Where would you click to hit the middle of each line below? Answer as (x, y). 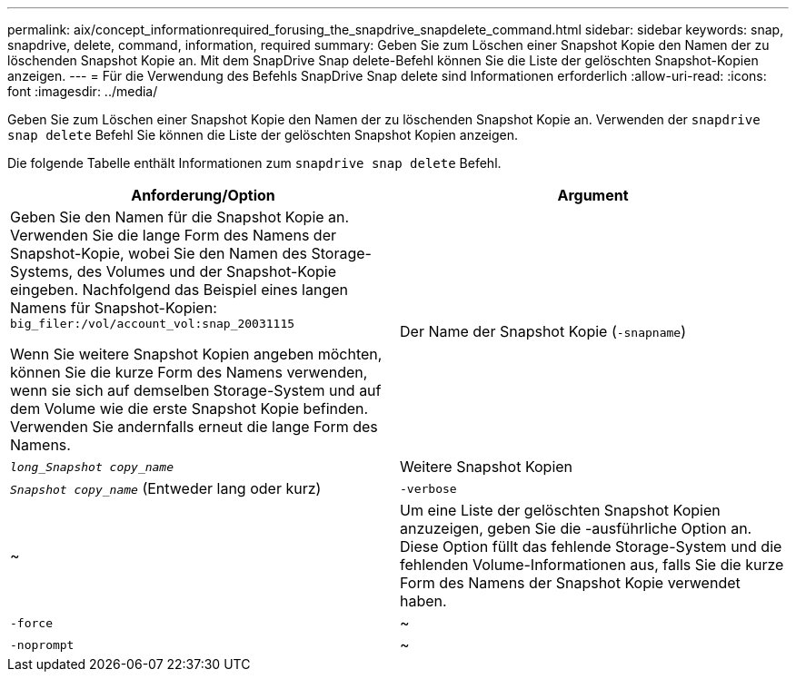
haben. (423, 601)
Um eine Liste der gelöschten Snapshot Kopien (560, 510)
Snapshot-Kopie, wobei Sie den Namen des (159, 253)
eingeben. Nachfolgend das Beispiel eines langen (179, 290)
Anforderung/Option (203, 195)
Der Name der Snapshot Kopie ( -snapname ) (543, 331)
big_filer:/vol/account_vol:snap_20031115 (153, 324)
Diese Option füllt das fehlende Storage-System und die (591, 546)
